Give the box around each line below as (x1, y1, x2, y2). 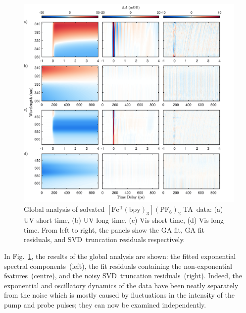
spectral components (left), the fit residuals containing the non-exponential (4, 260, 232, 271)
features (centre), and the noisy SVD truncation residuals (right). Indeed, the (4, 270, 243, 281)
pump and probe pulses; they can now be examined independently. (4, 299, 206, 310)
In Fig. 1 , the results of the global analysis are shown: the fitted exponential (4, 250, 236, 261)
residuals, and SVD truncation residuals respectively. (24, 234, 185, 245)
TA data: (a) (183, 204, 223, 214)
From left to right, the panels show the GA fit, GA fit (41, 224, 205, 235)
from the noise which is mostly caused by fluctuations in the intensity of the (4, 290, 235, 300)
